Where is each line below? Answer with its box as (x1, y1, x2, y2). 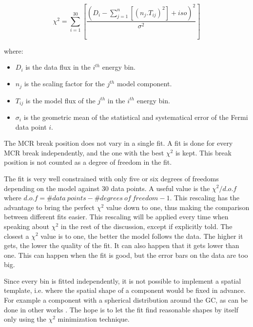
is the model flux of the (25, 95, 96, 105)
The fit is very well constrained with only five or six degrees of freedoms (4, 173, 219, 183)
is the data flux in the (25, 62, 91, 72)
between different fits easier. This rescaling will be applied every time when (4, 212, 229, 222)
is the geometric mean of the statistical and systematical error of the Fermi (23, 112, 248, 122)
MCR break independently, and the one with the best (4, 147, 164, 157)
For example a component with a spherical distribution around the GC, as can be (4, 295, 248, 305)
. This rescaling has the (170, 192, 240, 203)
